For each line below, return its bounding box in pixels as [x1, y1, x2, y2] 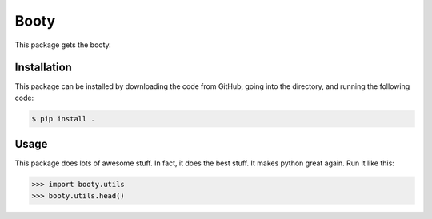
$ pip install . [31, 114, 96, 123]
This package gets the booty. [14, 40, 111, 50]
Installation [14, 61, 72, 74]
